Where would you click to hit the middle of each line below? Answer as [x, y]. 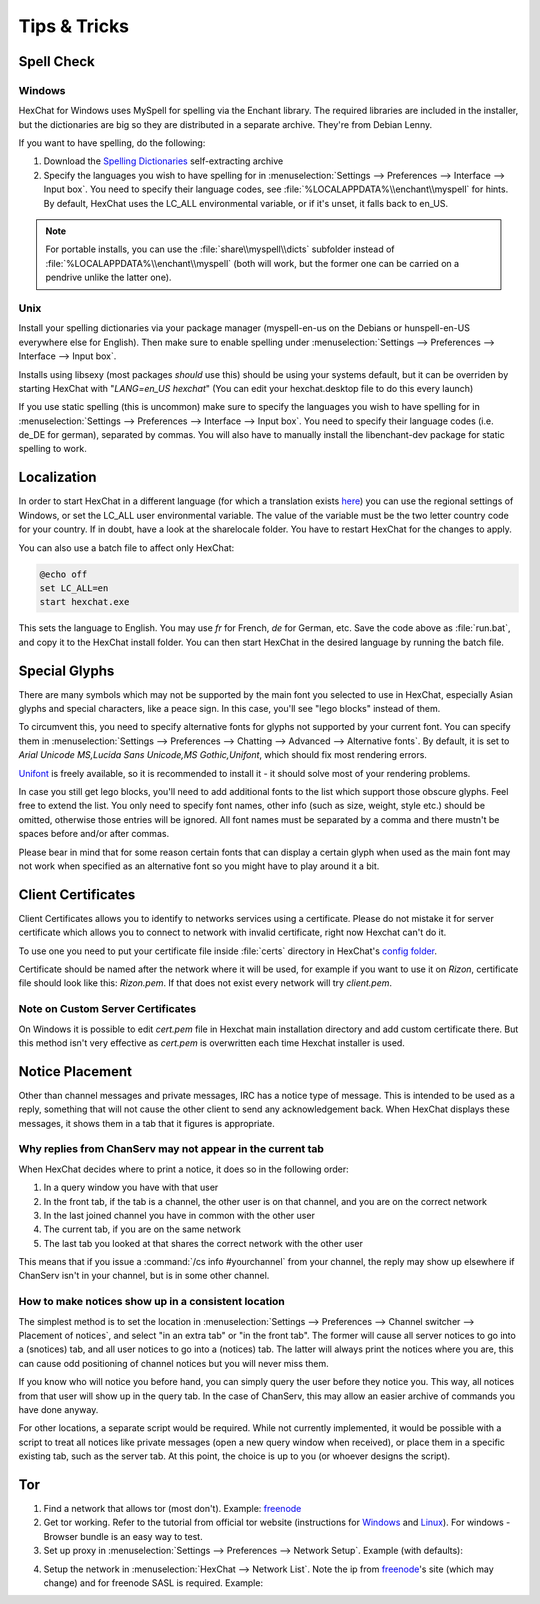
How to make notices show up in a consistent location [151, 1302]
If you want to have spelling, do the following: [112, 143]
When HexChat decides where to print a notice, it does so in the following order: [183, 1169]
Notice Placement [75, 1071]
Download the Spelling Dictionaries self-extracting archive [163, 161]
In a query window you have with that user [131, 1187]
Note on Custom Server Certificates [107, 1009]
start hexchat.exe [84, 602]
